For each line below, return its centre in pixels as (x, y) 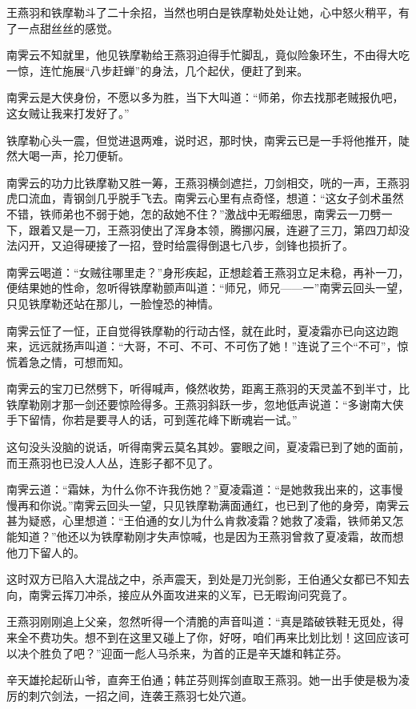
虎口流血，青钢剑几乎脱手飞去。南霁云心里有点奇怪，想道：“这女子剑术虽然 (205, 198)
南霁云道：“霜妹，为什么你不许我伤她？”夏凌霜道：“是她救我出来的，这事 (199, 489)
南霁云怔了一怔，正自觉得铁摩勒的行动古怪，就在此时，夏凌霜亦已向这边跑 (202, 330)
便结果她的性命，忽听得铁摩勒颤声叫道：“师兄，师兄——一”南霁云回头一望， (208, 288)
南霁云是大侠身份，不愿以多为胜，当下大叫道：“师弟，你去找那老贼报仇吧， (205, 97)
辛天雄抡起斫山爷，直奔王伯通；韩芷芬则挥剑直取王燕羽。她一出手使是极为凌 (208, 680)
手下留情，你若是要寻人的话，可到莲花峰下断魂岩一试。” (152, 420)
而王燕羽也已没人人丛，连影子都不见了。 (113, 462)
